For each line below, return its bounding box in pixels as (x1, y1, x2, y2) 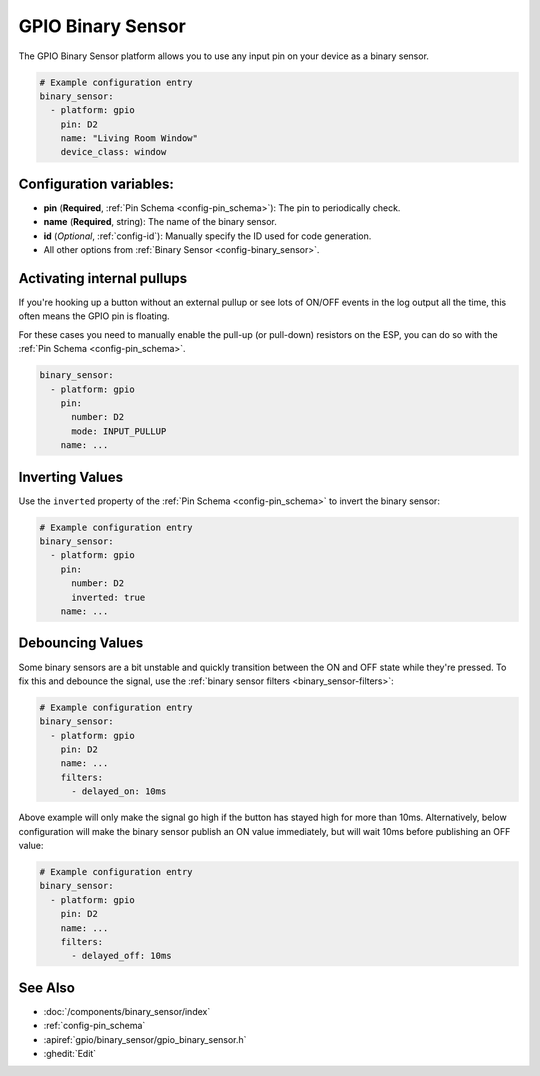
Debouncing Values (18, 635, 144, 652)
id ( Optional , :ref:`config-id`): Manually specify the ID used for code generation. (43, 230, 372, 242)
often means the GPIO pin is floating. (18, 310, 170, 322)
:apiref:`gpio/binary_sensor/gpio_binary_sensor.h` (43, 1033, 247, 1045)
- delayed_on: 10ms (71, 786, 167, 797)
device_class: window (60, 146, 167, 158)
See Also (18, 979, 75, 996)
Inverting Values (18, 468, 124, 485)
